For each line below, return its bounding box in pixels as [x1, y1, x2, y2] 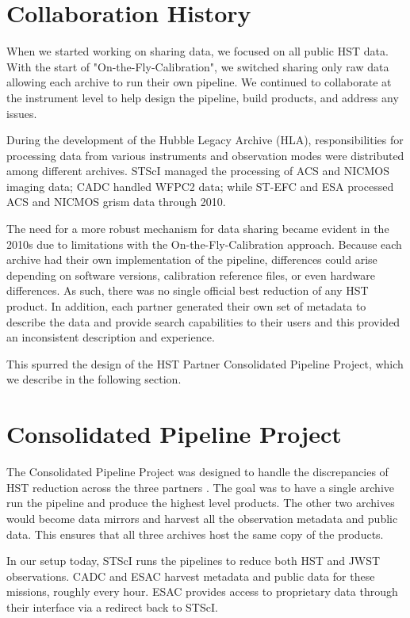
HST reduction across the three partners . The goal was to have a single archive [6, 479, 395, 495]
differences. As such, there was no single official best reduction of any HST [6, 282, 369, 299]
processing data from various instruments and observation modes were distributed [6, 147, 404, 163]
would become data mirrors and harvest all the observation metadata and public [6, 509, 398, 526]
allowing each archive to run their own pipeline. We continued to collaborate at [6, 74, 392, 90]
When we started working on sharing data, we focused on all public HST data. [6, 43, 389, 59]
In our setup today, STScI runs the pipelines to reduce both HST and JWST [6, 552, 381, 569]
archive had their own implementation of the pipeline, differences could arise [6, 251, 377, 268]
